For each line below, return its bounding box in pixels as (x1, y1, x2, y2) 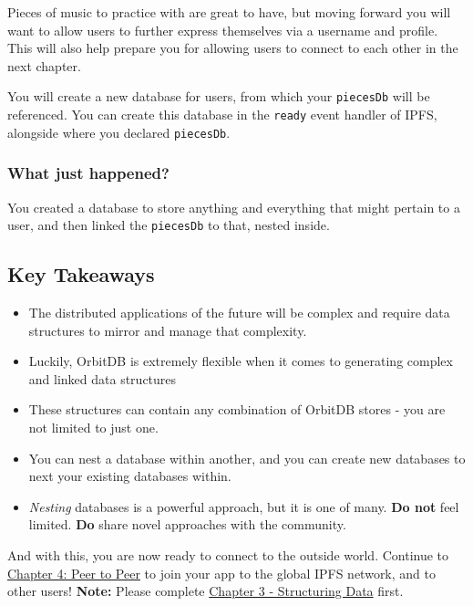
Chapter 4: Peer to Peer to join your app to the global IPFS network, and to (7, 563, 436, 582)
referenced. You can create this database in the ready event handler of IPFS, (7, 105, 437, 124)
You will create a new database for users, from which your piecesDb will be (7, 87, 430, 106)
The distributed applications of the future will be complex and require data (28, 303, 450, 322)
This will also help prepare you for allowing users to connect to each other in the (7, 38, 458, 57)
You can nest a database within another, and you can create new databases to (28, 448, 466, 467)
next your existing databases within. (28, 466, 231, 486)
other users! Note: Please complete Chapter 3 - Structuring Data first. (7, 581, 404, 601)
